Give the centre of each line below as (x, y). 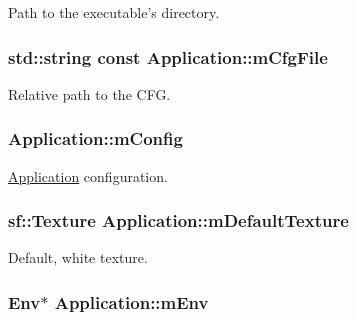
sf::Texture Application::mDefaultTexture (178, 220)
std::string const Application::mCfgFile (168, 56)
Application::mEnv (131, 301)
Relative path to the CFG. (89, 93)
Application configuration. (88, 175)
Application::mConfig (95, 138)
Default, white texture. (78, 257)
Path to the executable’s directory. (114, 12)
